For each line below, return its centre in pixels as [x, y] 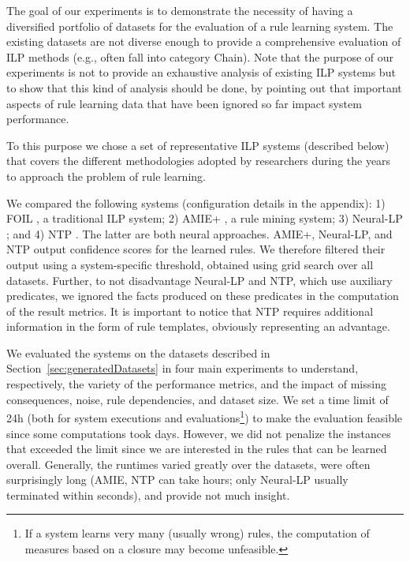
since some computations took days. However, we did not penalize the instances [199, 433]
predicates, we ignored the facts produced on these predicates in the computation [203, 296]
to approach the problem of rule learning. [106, 176]
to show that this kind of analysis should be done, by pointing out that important [204, 87]
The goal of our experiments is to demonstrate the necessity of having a [180, 10]
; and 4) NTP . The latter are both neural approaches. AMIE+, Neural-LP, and [199, 233]
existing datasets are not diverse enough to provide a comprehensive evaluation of [204, 41]
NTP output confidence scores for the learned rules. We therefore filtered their [196, 249]
